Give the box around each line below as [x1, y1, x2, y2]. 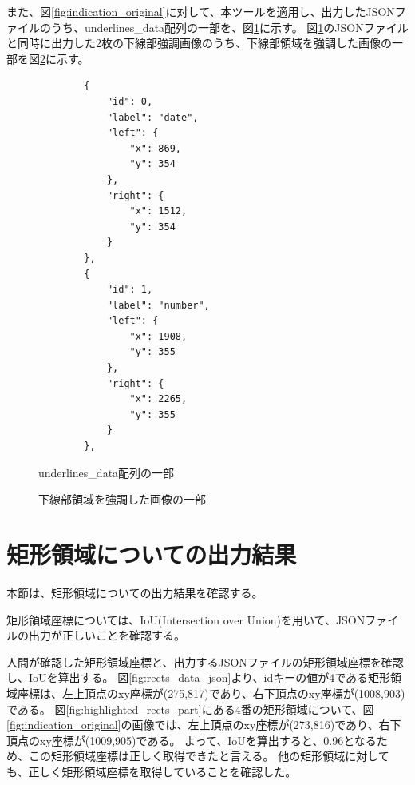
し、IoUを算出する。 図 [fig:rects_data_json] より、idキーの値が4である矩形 [6, 669, 391, 686]
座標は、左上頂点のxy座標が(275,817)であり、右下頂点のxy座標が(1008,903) [17, 684, 405, 701]
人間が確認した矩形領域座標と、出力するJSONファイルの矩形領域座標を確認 [6, 653, 404, 670]
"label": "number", [106, 299, 210, 311]
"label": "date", [106, 111, 199, 123]
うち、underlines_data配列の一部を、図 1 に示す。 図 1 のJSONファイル [50, 18, 409, 35]
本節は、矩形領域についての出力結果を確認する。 [6, 584, 263, 600]
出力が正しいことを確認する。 [28, 627, 185, 644]
